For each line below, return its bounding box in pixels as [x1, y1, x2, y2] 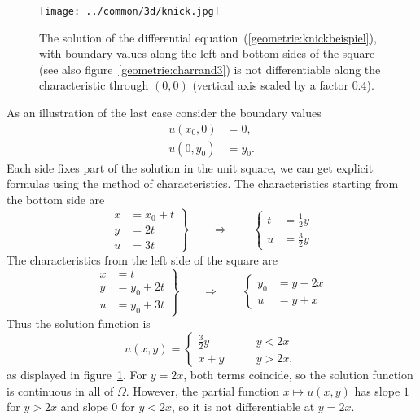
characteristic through [39, 77, 149, 94]
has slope [354, 382, 400, 399]
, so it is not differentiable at [172, 398, 315, 415]
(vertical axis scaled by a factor [192, 77, 348, 94]
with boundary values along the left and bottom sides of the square [39, 45, 375, 62]
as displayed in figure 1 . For [7, 365, 147, 383]
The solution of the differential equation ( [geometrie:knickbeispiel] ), [39, 28, 377, 46]
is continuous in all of [7, 382, 114, 399]
